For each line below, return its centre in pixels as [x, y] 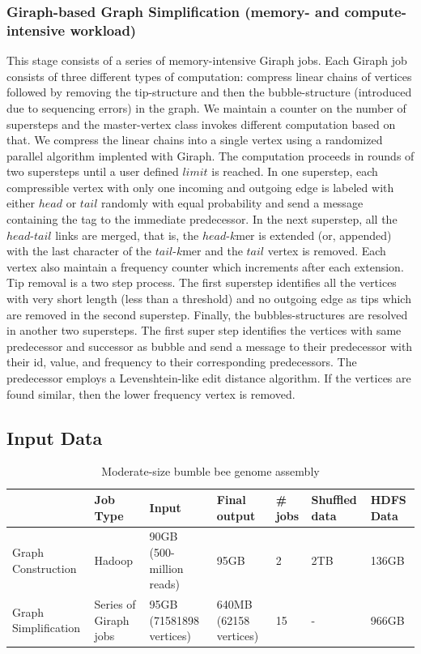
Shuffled [334, 499]
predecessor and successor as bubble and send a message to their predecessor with [210, 346]
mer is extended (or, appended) [314, 235]
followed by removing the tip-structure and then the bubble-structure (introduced [209, 92]
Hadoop [114, 560]
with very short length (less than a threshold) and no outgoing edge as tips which [209, 299]
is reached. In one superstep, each [295, 171]
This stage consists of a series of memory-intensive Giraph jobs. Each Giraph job [207, 60]
